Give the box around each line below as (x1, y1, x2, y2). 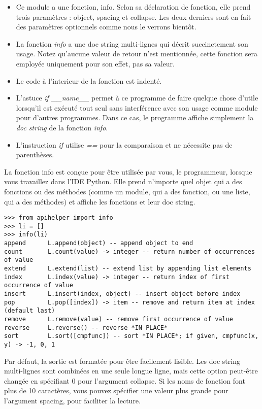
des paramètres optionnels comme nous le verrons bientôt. (16, 21, 196, 32)
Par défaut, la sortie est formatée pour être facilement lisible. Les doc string (4, 355, 240, 366)
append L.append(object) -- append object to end (4, 240, 193, 247)
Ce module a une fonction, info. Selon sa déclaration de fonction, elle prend (16, 2, 251, 12)
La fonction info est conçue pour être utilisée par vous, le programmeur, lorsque (4, 166, 252, 177)
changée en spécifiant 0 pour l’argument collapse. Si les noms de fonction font (4, 375, 245, 386)
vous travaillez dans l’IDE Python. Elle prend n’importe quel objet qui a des (4, 176, 242, 187)
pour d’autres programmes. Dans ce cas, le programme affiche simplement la (16, 112, 254, 123)
